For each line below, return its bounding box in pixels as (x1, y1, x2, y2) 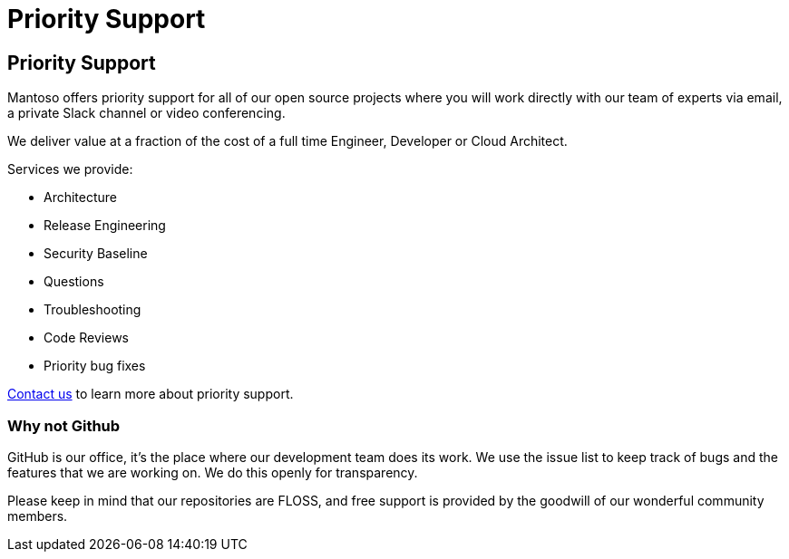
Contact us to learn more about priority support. (7, 386, 294, 402)
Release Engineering (44, 217, 166, 234)
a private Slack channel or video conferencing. (7, 105, 286, 121)
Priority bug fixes (44, 358, 146, 374)
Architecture (44, 189, 118, 206)
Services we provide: (7, 161, 133, 178)
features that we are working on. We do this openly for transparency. (7, 464, 418, 480)
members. (7, 507, 68, 524)
